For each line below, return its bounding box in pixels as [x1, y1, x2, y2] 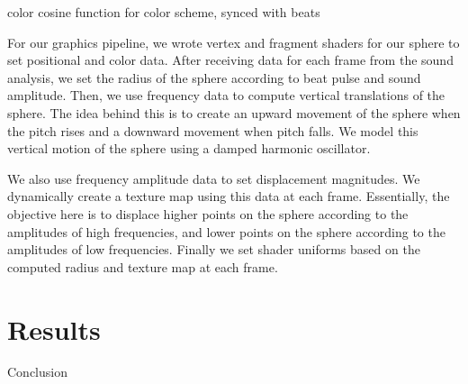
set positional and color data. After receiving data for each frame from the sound [7, 50, 454, 69]
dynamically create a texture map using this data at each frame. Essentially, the [7, 187, 450, 206]
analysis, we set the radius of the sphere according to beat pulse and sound [7, 68, 421, 87]
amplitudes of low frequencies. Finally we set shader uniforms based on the [7, 240, 420, 259]
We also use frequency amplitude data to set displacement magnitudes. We [7, 169, 420, 187]
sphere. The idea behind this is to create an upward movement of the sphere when [7, 103, 461, 122]
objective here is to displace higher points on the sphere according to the [7, 204, 409, 223]
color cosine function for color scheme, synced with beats [7, 3, 320, 21]
